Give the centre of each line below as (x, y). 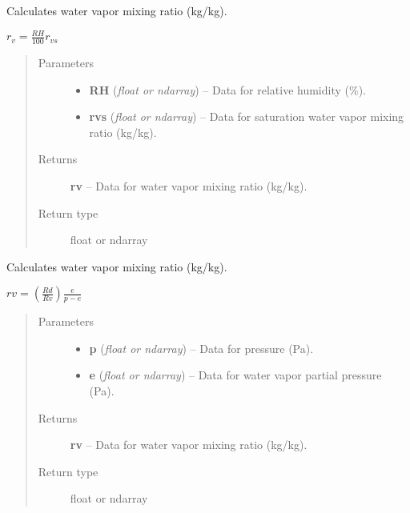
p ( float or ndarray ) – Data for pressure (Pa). (201, 348)
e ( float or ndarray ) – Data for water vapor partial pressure (235, 375)
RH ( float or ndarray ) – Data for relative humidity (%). (227, 89)
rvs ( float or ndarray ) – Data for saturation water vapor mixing (247, 116)
